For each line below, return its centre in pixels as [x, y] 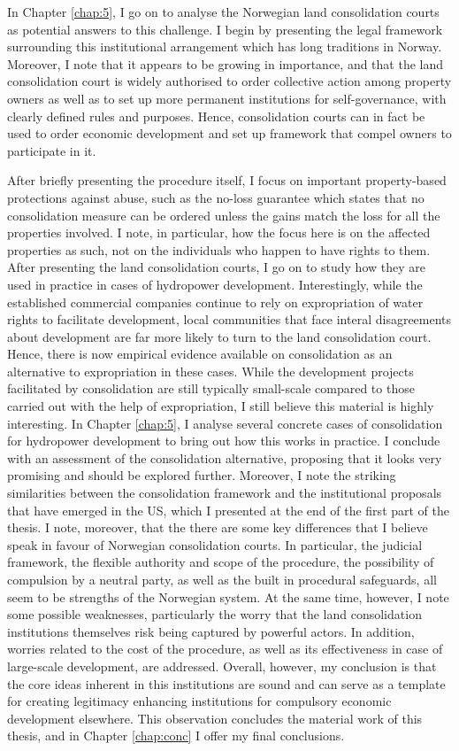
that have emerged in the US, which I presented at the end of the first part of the [229, 510]
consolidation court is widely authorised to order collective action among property [229, 81]
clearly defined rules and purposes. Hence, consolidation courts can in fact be [216, 116]
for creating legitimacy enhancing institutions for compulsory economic [199, 701]
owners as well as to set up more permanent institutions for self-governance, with [227, 98]
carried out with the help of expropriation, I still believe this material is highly [221, 406]
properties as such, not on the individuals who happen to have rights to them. [219, 249]
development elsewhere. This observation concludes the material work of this [215, 718]
